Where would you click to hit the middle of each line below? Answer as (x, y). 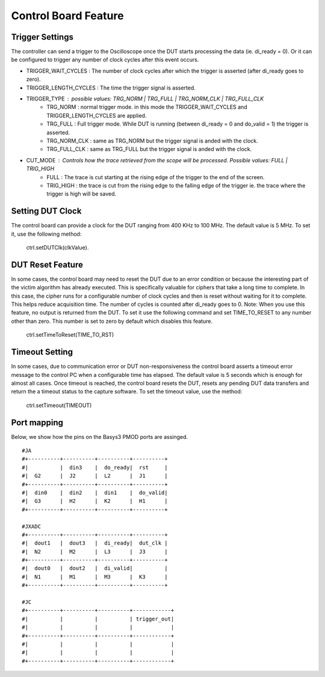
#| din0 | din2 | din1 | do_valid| (95, 492)
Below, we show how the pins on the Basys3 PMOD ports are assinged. (100, 437)
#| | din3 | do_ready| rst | (95, 467)
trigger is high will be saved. (82, 194)
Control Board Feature (67, 16)
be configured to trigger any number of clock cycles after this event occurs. (105, 60)
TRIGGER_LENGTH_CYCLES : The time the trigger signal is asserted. (111, 88)
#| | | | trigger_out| (98, 619)
